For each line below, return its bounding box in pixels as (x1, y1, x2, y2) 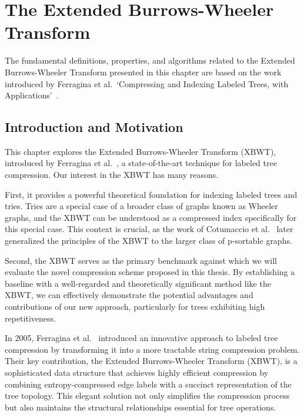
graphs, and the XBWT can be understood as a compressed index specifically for (5, 211, 297, 223)
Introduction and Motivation (5, 118, 183, 136)
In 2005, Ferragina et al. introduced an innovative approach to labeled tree (5, 332, 278, 344)
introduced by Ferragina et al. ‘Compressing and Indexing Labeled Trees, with (5, 77, 289, 90)
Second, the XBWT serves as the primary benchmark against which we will (5, 254, 278, 266)
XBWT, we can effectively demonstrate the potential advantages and (5, 289, 253, 301)
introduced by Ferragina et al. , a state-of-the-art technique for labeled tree (5, 157, 277, 169)
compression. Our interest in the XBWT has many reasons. (5, 168, 219, 181)
